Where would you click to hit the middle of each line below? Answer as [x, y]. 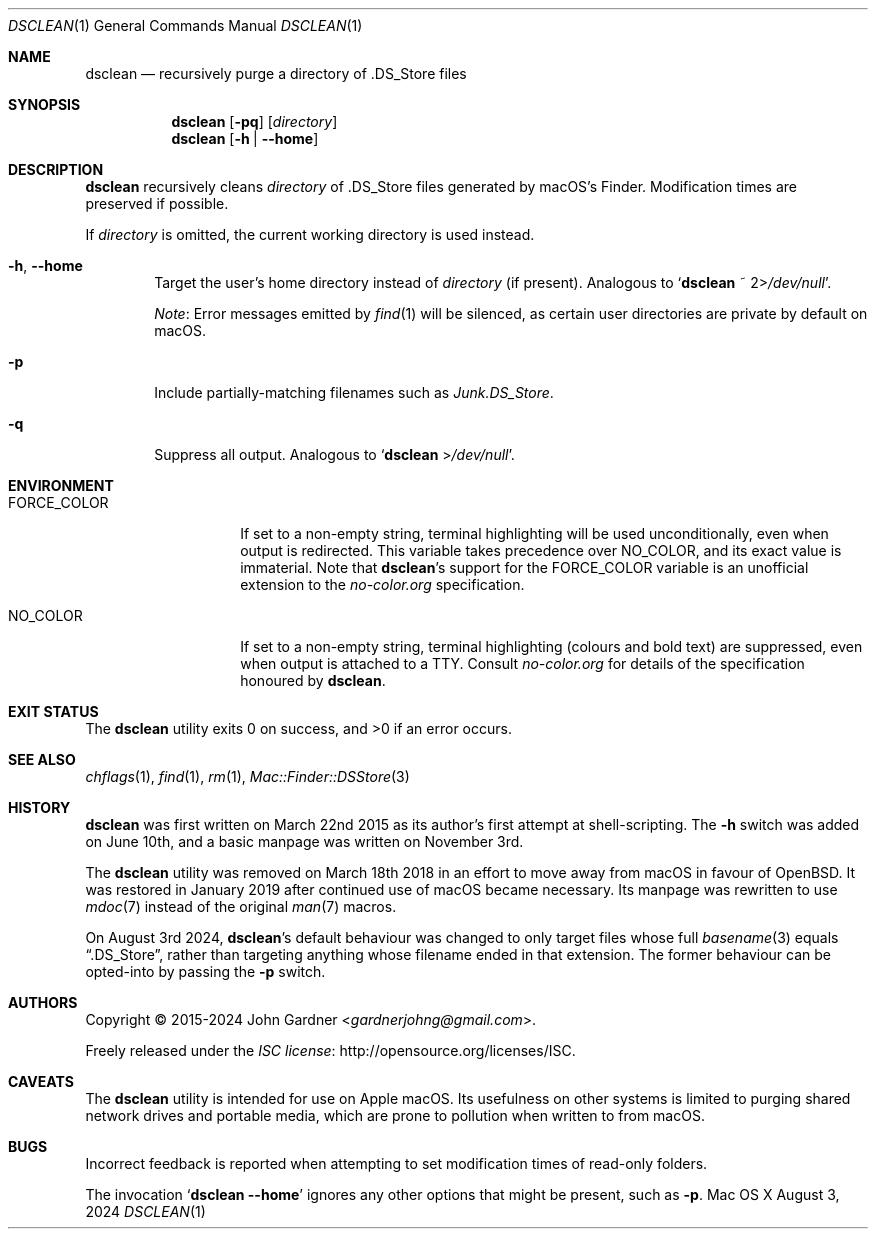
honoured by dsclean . [313, 680]
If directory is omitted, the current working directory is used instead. [310, 234]
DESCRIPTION [56, 169]
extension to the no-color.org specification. [382, 584]
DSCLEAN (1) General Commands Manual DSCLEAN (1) [185, 25]
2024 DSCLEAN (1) [145, 1211]
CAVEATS [41, 1081]
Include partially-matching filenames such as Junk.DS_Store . [354, 392]
